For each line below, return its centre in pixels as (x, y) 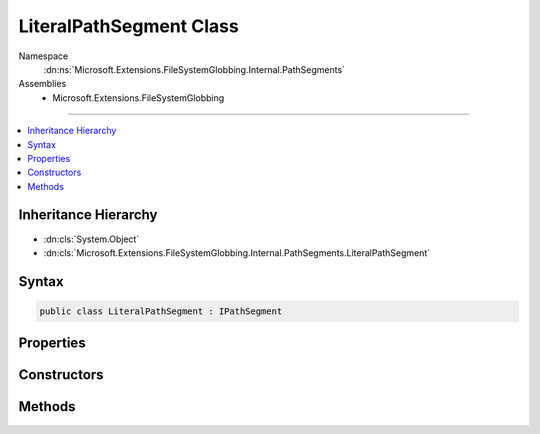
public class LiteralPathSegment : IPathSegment (161, 311)
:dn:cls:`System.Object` (91, 239)
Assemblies (42, 84)
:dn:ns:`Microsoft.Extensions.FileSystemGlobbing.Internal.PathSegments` (194, 69)
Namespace (43, 56)
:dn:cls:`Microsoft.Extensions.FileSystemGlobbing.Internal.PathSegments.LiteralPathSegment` (237, 252)
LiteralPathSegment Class (128, 26)
